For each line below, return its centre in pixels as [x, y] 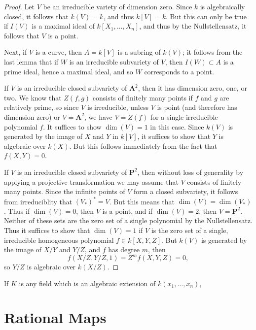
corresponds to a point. [179, 71]
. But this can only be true [206, 16]
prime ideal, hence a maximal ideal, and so [69, 71]
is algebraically [222, 6]
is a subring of [139, 52]
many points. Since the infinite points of [65, 191]
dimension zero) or [32, 116]
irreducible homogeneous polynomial [59, 240]
